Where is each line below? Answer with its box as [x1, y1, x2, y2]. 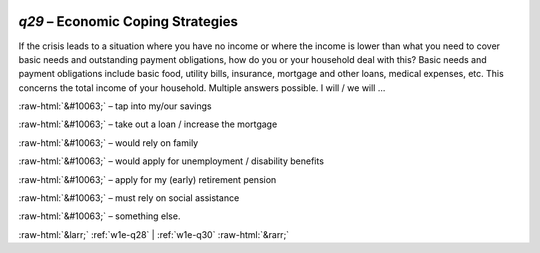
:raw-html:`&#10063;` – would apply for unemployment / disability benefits [18, 155, 325, 167]
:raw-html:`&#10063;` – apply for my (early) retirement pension [18, 173, 277, 185]
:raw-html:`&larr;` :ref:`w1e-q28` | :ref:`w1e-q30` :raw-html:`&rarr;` [18, 228, 290, 240]
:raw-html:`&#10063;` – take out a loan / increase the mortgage [18, 118, 278, 130]
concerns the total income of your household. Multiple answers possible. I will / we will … [18, 81, 386, 94]
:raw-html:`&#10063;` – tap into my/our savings [18, 100, 212, 112]
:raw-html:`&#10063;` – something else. [18, 210, 181, 222]
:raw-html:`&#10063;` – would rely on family [18, 136, 199, 149]
